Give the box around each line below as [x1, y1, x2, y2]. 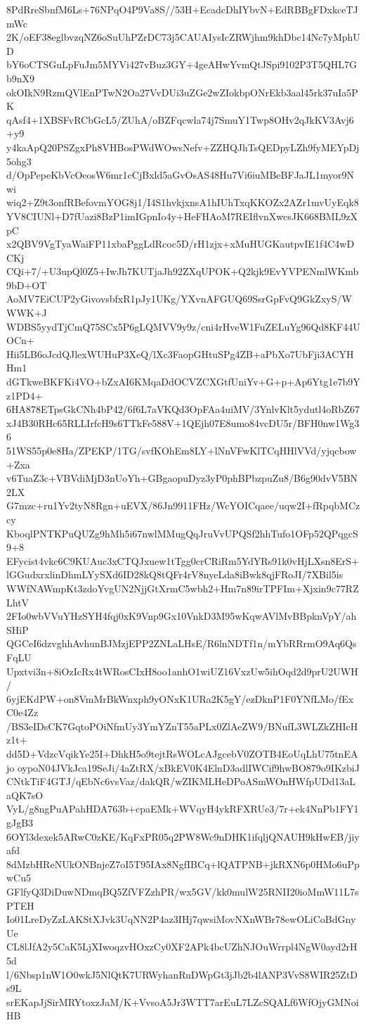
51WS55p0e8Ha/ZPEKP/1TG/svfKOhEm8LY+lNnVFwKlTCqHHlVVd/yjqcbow [6, 443, 357, 457]
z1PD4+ [6, 388, 43, 402]
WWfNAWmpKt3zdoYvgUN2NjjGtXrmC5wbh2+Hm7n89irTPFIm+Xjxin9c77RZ [6, 580, 359, 595]
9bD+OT [6, 277, 47, 292]
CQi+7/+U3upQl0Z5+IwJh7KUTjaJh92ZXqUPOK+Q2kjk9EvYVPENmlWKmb [6, 264, 359, 279]
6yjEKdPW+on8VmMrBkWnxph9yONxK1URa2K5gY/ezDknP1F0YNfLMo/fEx [6, 691, 354, 706]
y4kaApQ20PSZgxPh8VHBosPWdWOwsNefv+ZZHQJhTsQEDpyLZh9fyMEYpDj [6, 139, 360, 154]
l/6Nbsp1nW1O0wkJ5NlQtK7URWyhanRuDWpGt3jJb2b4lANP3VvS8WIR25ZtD [6, 967, 358, 981]
